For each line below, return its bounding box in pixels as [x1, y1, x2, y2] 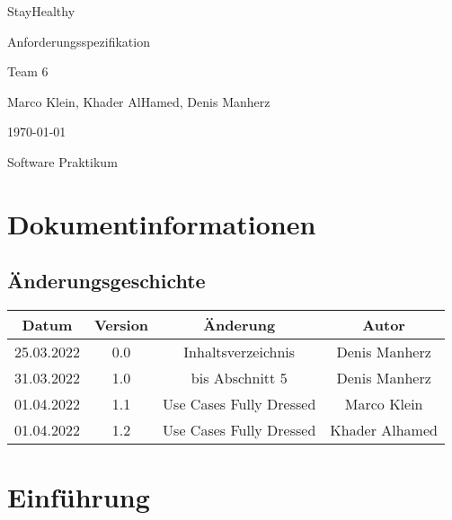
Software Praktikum [7, 152, 118, 171]
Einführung [7, 479, 150, 516]
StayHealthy [7, 2, 75, 20]
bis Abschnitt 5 [191, 367, 288, 389]
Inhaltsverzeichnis [183, 341, 296, 363]
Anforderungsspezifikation [7, 31, 150, 50]
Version [93, 314, 149, 336]
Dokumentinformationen [7, 205, 316, 242]
